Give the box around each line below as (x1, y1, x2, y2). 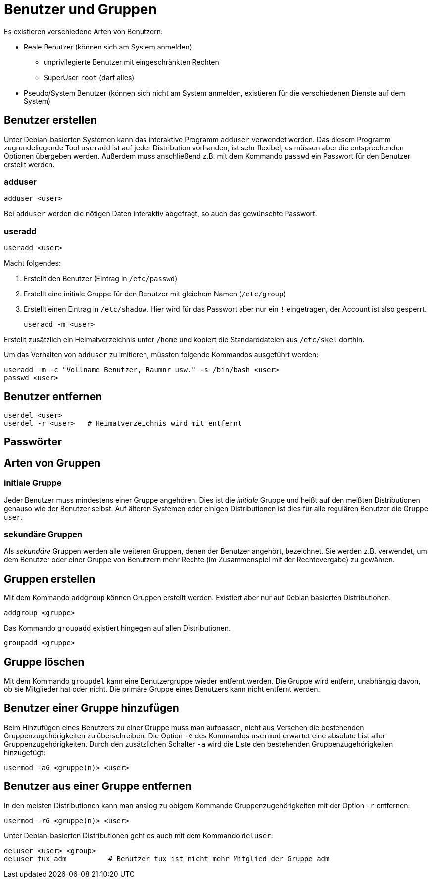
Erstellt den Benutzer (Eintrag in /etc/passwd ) (24, 274, 178, 283)
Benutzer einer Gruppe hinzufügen (4, 702, 179, 715)
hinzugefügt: (4, 748, 46, 757)
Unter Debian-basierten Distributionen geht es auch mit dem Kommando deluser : (4, 831, 273, 840)
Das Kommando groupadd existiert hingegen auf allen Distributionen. (4, 624, 231, 633)
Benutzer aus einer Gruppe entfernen (4, 780, 192, 793)
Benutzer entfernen (4, 390, 102, 403)
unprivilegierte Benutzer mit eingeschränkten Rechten (44, 57, 219, 66)
